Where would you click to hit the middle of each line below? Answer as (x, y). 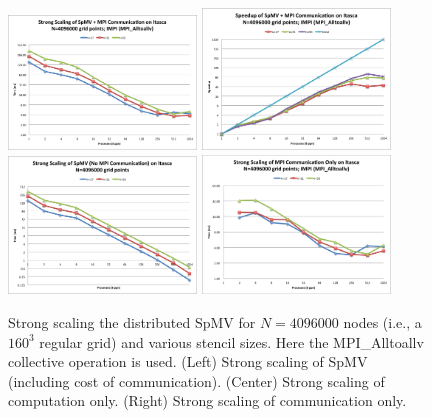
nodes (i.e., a (382, 321)
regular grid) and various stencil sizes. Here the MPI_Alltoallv (231, 341)
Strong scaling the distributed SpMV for (132, 321)
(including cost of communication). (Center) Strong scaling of (196, 380)
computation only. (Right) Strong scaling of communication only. (207, 400)
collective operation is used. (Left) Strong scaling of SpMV (188, 361)
